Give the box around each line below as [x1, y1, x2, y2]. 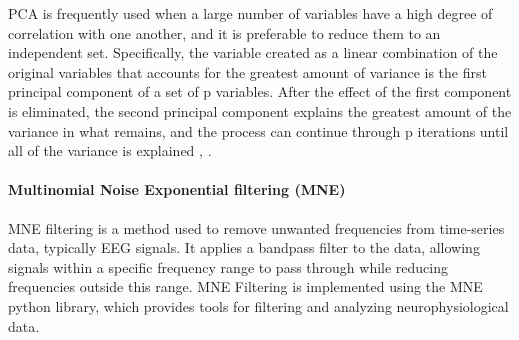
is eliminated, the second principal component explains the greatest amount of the [8, 100, 512, 121]
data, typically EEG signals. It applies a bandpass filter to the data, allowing [8, 237, 480, 258]
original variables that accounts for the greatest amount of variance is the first [8, 61, 487, 82]
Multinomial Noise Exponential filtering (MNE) [8, 179, 346, 200]
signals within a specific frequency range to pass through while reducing [8, 256, 449, 277]
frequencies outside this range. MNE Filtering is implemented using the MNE [8, 276, 483, 297]
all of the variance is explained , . [8, 140, 212, 161]
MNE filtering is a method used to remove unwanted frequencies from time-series [8, 217, 505, 238]
